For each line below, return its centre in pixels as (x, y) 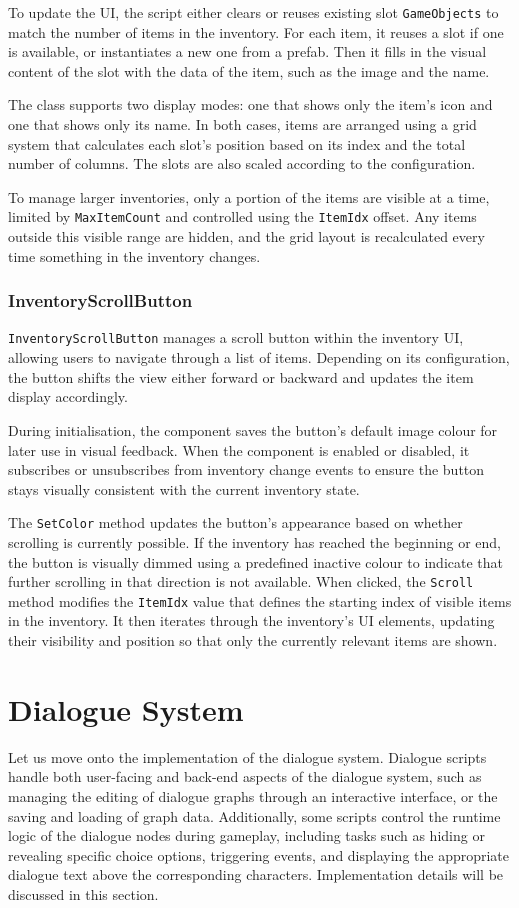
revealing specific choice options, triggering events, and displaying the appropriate (259, 854)
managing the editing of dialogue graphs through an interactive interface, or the (253, 795)
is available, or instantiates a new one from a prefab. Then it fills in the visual (247, 51)
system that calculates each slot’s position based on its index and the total (237, 143)
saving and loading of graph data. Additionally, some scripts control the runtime (254, 815)
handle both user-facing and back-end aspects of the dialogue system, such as (245, 776)
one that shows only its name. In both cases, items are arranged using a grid (242, 124)
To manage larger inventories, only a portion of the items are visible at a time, (249, 196)
